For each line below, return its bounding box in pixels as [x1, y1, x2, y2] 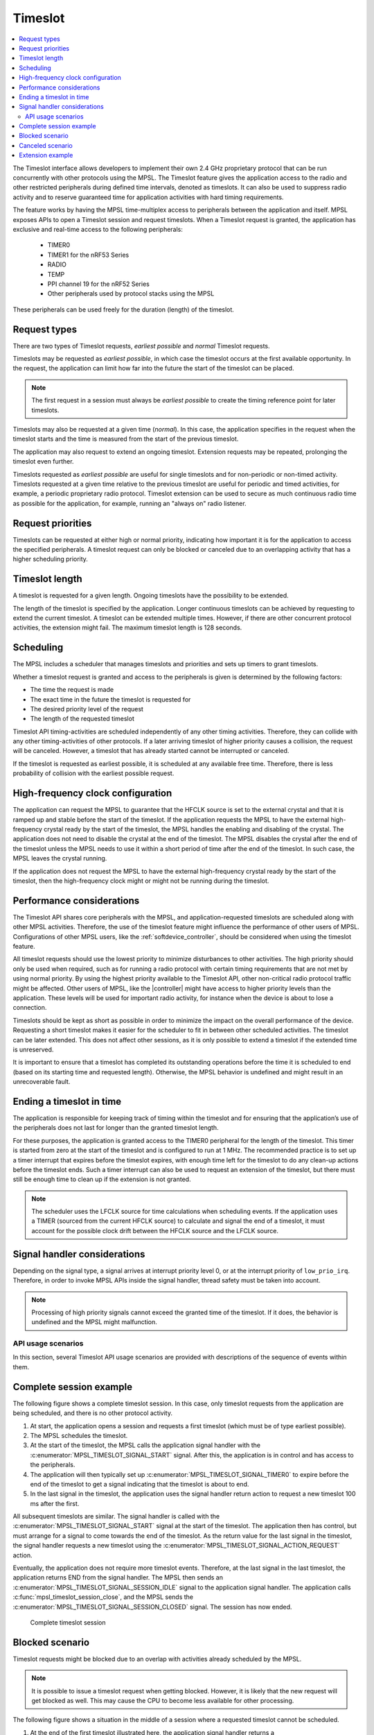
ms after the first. [30, 1499, 80, 1507]
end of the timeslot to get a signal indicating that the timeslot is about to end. [30, 1480, 249, 1488]
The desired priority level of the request [30, 704, 143, 713]
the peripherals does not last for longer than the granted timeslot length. [12, 1124, 219, 1132]
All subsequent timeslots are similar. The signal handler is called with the [12, 1512, 220, 1521]
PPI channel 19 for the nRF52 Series [47, 280, 150, 288]
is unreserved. [12, 1045, 54, 1053]
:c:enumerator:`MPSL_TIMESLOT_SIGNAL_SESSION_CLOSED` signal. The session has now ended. [12, 1602, 292, 1611]
